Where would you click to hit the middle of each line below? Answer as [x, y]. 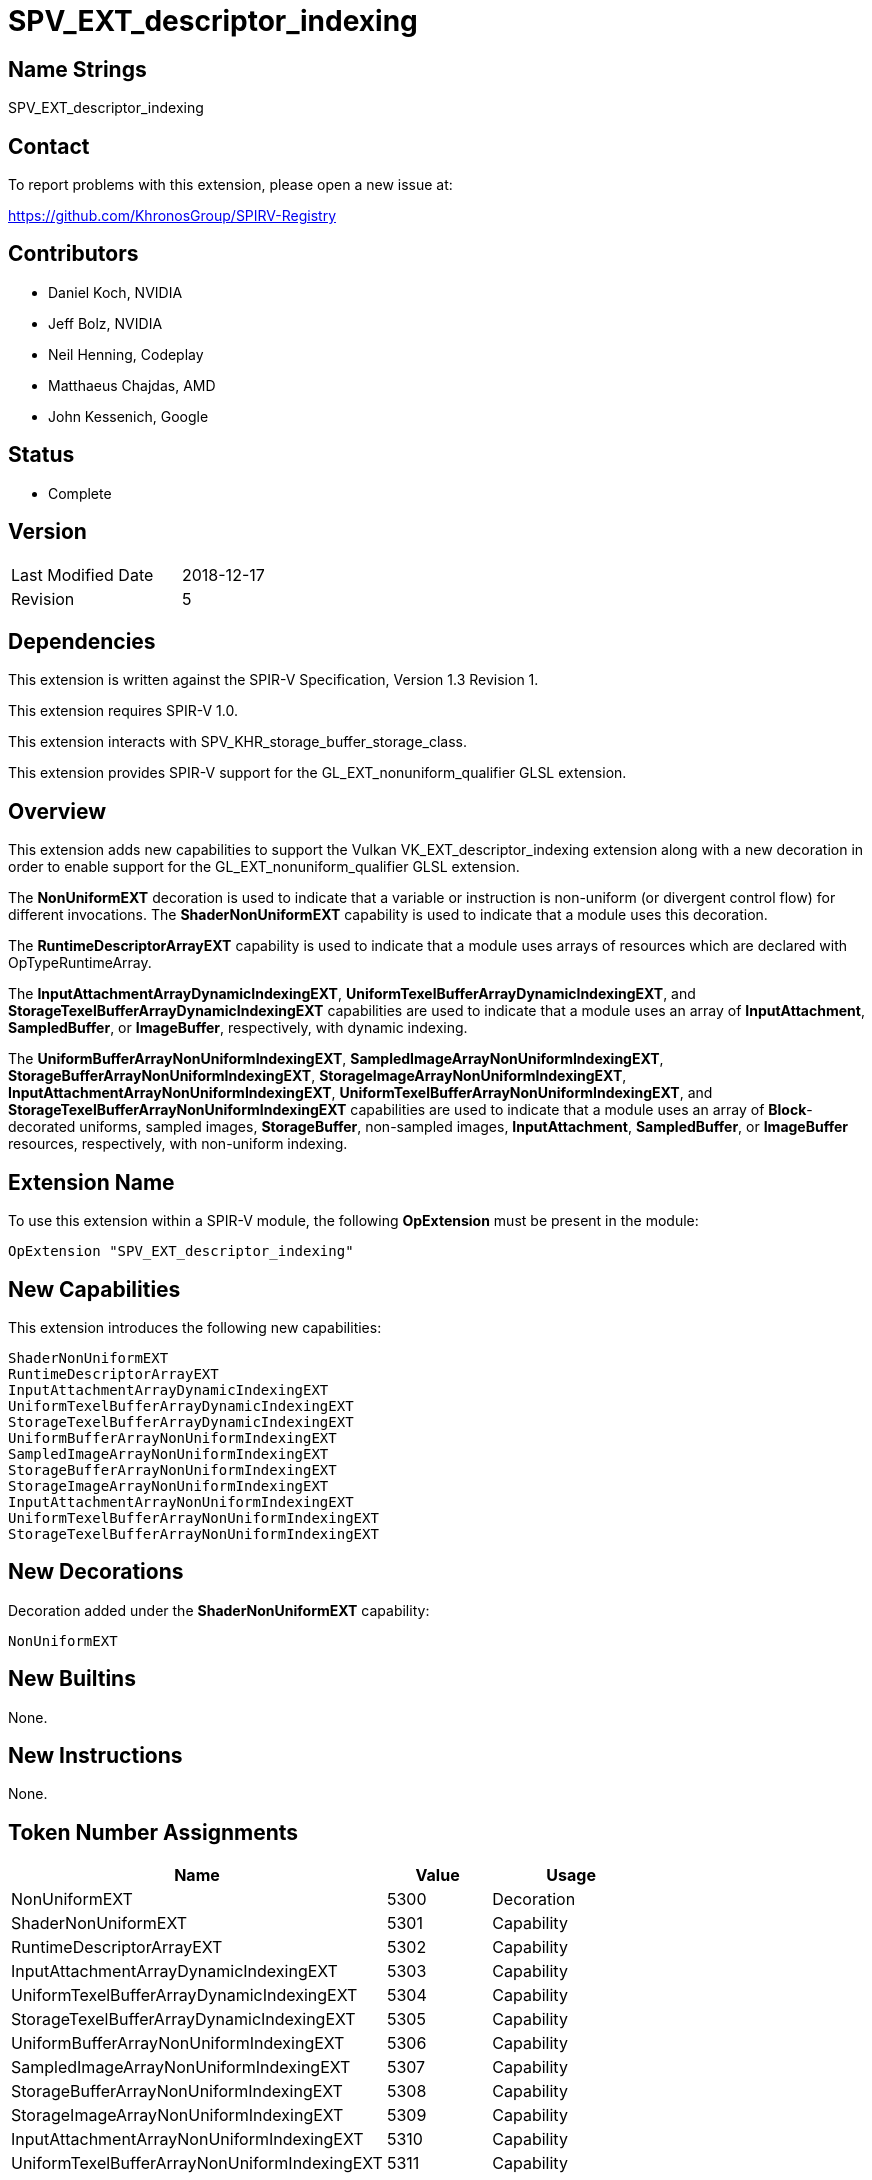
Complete [80, 493]
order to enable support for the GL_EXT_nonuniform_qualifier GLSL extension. [264, 867]
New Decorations [96, 1572]
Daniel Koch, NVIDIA [115, 292]
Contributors [73, 254]
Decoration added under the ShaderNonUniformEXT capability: [219, 1610]
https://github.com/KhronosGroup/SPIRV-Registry [172, 216]
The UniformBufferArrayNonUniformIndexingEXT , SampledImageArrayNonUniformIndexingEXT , [336, 1059]
